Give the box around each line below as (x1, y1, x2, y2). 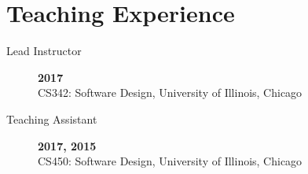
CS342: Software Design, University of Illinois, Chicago (38, 84, 302, 101)
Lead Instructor (6, 43, 82, 59)
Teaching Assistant (6, 110, 97, 127)
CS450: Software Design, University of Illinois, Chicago (38, 153, 302, 169)
